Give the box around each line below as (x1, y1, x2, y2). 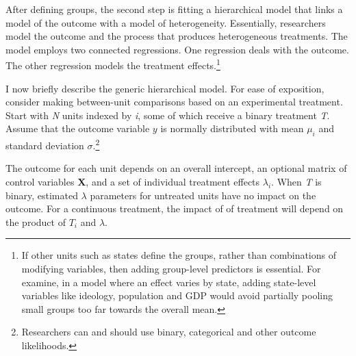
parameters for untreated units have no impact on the (90, 188, 316, 202)
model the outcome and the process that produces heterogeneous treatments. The (5, 29, 348, 43)
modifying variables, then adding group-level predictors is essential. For (21, 262, 321, 276)
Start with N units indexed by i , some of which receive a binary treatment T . (5, 107, 330, 122)
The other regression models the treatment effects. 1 (5, 56, 220, 73)
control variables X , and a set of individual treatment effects (5, 175, 260, 189)
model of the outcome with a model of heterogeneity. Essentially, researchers (5, 15, 326, 29)
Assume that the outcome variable (5, 121, 150, 136)
